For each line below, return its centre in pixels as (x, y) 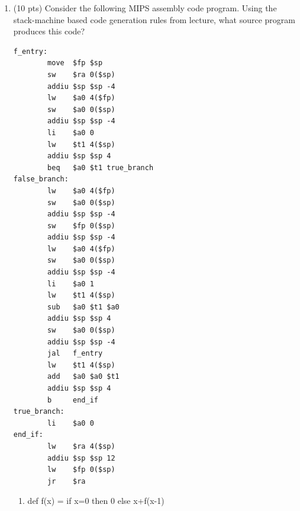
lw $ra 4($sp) (81, 446)
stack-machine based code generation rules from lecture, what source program (154, 19)
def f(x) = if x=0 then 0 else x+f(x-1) (96, 501)
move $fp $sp (75, 63)
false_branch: (41, 179)
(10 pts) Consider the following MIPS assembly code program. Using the (145, 8)
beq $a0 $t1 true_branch (101, 167)
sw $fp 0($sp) (81, 226)
